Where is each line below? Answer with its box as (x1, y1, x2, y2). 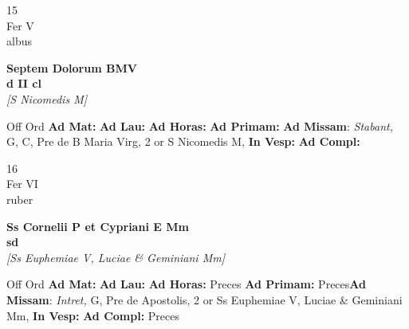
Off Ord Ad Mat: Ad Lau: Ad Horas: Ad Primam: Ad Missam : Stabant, (6, 117, 393, 134)
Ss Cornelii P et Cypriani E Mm (6, 217, 189, 234)
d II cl (6, 75, 41, 92)
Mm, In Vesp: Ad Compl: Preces (6, 307, 179, 323)
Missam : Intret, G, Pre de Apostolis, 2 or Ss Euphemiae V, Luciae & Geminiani (6, 291, 403, 307)
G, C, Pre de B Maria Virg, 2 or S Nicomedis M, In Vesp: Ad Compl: (6, 133, 360, 150)
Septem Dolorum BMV (6, 59, 137, 76)
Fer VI (6, 175, 38, 192)
